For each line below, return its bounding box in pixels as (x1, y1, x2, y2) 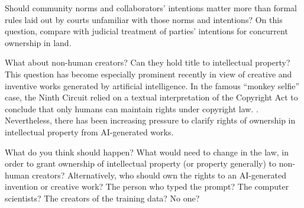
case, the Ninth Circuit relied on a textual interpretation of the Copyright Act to (5, 91, 298, 103)
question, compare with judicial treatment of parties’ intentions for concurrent (5, 25, 288, 37)
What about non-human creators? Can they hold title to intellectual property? (5, 56, 290, 69)
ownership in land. (5, 36, 72, 48)
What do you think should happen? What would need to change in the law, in (5, 145, 289, 158)
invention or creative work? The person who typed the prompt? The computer (5, 180, 289, 193)
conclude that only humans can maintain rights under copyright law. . (5, 102, 258, 115)
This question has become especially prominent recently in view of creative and (5, 67, 292, 80)
